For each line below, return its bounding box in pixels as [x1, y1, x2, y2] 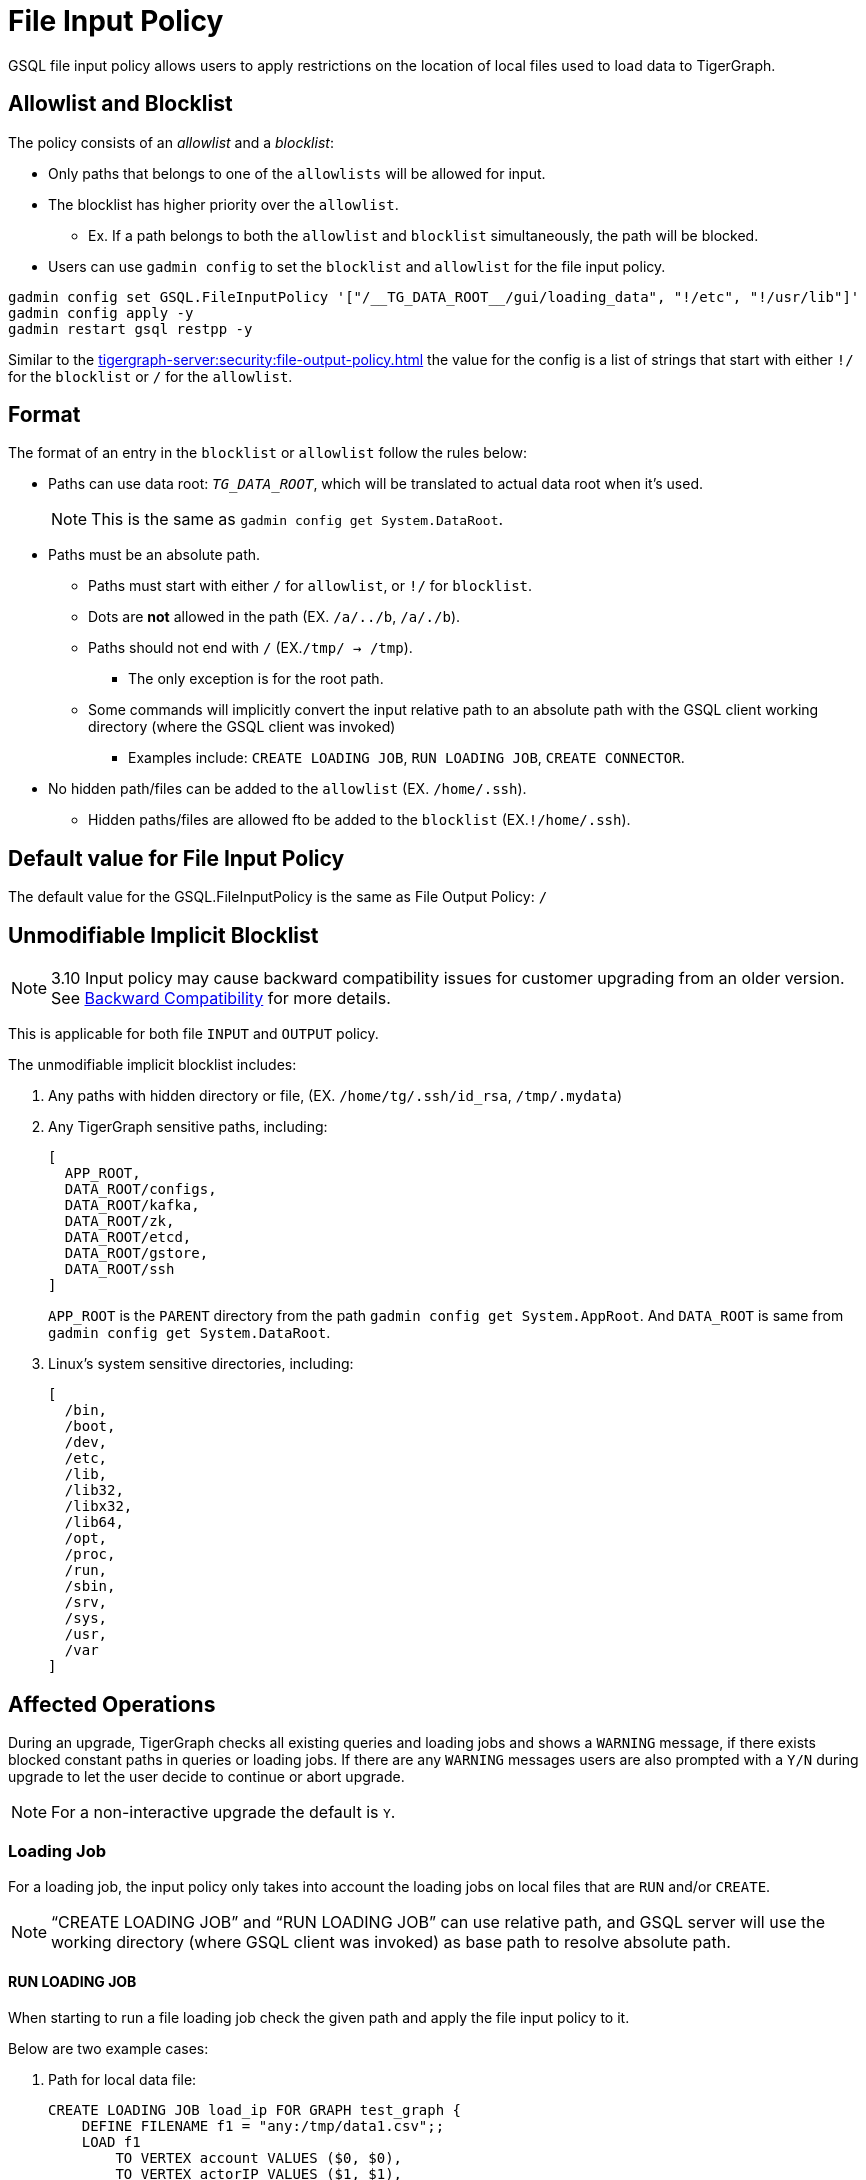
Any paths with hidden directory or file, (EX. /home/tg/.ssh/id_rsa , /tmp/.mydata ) [48, 1087, 622, 1105]
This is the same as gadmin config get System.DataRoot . [91, 509, 504, 530]
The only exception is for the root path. [128, 670, 384, 688]
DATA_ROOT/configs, [64, 1181, 217, 1198]
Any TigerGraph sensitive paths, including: [48, 1118, 328, 1136]
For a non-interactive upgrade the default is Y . [51, 1801, 396, 1822]
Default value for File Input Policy [8, 845, 345, 871]
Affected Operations [8, 1691, 216, 1717]
